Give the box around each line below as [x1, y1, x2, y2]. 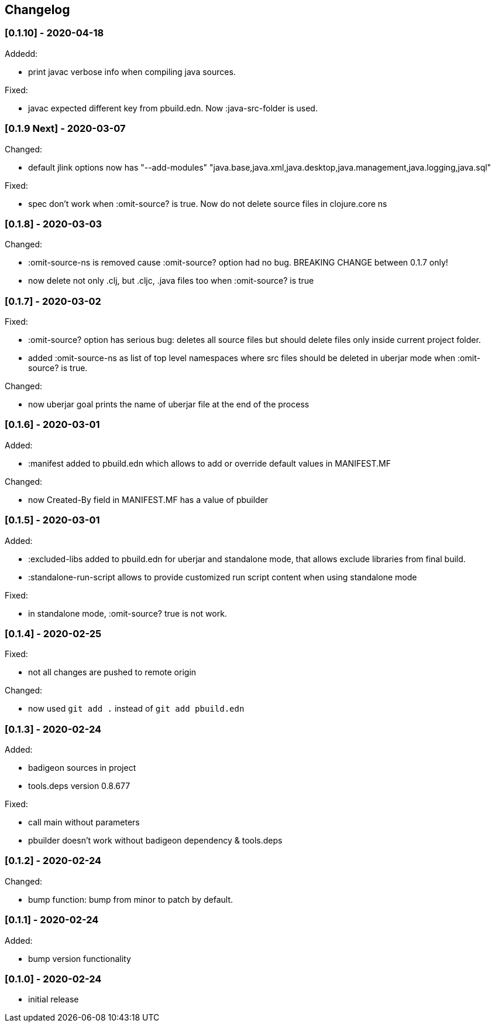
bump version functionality [28, 953, 131, 964]
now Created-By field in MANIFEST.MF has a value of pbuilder [28, 494, 269, 505]
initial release [28, 994, 79, 1005]
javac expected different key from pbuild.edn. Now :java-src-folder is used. [28, 103, 318, 113]
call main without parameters [28, 817, 140, 828]
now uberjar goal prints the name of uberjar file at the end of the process [28, 399, 310, 410]
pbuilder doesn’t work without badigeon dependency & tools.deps [28, 835, 283, 846]
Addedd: [5, 48, 38, 59]
